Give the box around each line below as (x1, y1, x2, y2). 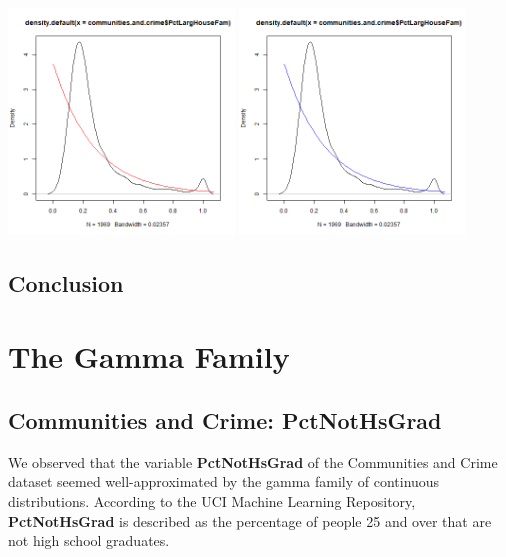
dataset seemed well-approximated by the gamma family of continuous (8, 471, 440, 492)
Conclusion (8, 267, 124, 298)
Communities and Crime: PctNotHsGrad (8, 404, 442, 435)
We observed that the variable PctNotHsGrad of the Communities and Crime (8, 451, 498, 472)
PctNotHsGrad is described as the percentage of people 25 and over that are (8, 510, 492, 531)
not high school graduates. (8, 530, 170, 551)
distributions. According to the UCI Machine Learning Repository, (8, 490, 416, 511)
